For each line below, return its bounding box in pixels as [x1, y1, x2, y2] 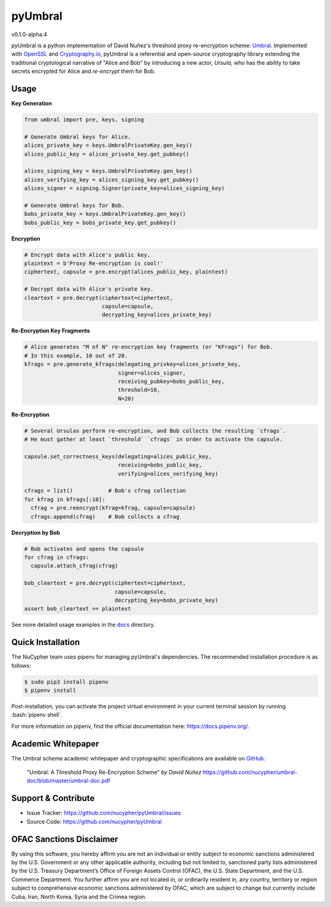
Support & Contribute [11, 793, 95, 803]
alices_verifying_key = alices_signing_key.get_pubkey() [24, 176, 199, 183]
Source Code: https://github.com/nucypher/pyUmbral [26, 817, 162, 825]
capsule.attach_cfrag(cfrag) [31, 562, 119, 570]
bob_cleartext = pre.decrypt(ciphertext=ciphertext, [24, 580, 186, 587]
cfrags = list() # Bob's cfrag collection [24, 488, 186, 494]
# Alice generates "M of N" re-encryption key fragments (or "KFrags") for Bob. [24, 343, 273, 351]
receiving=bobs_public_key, [118, 462, 202, 469]
